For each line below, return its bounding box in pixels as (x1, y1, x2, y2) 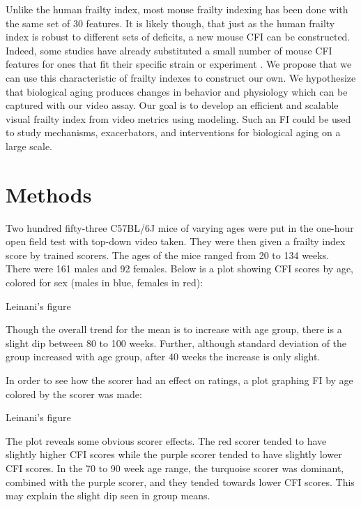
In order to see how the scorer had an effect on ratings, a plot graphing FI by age (6, 373, 353, 387)
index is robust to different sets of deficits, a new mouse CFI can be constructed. (6, 29, 351, 44)
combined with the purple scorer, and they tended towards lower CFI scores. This (6, 474, 355, 489)
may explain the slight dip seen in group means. (6, 488, 210, 503)
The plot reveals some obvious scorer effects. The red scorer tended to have (6, 433, 327, 448)
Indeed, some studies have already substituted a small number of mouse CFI (6, 43, 332, 57)
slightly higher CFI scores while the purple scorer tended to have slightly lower (6, 447, 342, 462)
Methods (6, 179, 92, 208)
